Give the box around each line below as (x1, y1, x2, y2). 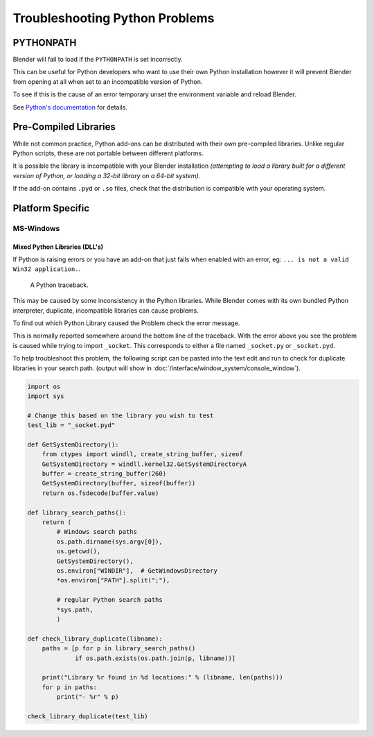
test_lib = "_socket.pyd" (27, 422, 116, 429)
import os (27, 382, 61, 390)
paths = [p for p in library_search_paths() (42, 645, 196, 652)
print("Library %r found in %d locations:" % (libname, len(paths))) (42, 673, 283, 682)
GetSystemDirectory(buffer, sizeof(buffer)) (42, 479, 196, 487)
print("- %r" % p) (56, 693, 119, 701)
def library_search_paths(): (27, 508, 127, 517)
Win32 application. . (12, 265, 81, 273)
